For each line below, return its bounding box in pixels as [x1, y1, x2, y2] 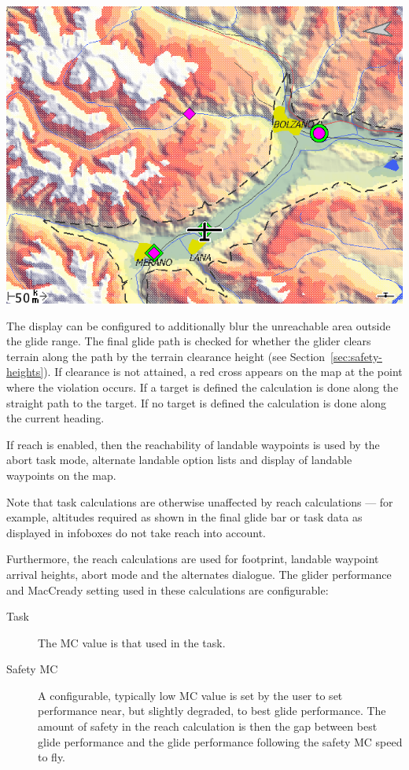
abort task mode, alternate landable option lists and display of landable [6, 451, 352, 468]
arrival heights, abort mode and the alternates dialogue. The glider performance [6, 566, 392, 582]
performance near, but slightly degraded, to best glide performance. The [38, 702, 386, 719]
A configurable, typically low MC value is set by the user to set [38, 687, 343, 703]
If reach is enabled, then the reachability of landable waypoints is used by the [6, 436, 380, 452]
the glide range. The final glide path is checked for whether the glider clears [6, 333, 371, 349]
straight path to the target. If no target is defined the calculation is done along [6, 394, 386, 411]
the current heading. [6, 410, 105, 426]
